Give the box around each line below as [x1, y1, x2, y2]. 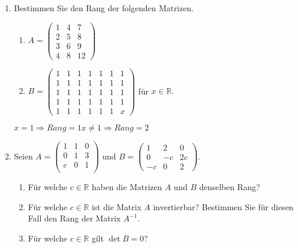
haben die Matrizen [91, 181, 162, 193]
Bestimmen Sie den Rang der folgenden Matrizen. [14, 2, 194, 14]
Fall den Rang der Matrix [28, 212, 121, 224]
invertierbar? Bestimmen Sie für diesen [153, 200, 294, 213]
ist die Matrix [91, 200, 142, 213]
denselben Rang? [199, 181, 260, 193]
